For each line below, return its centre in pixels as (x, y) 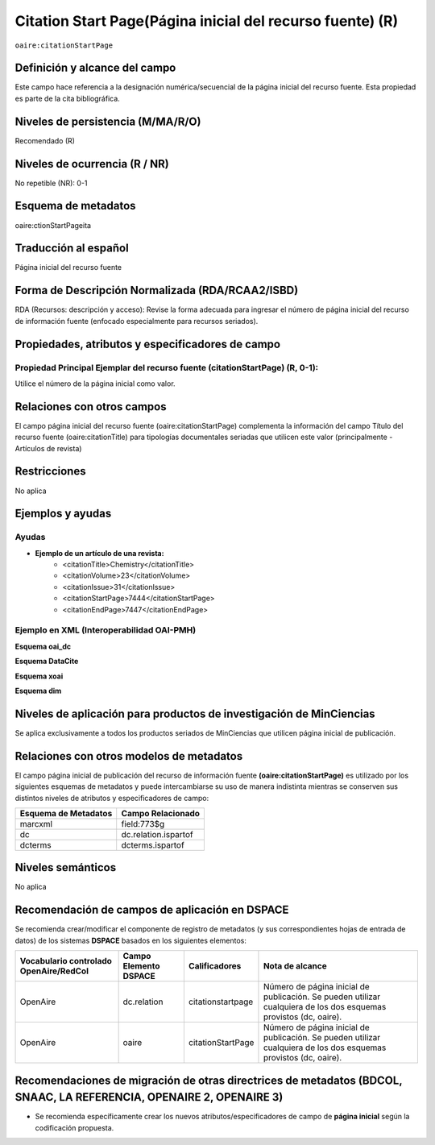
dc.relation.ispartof (157, 834)
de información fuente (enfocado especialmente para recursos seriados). (137, 321)
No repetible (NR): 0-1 (51, 183)
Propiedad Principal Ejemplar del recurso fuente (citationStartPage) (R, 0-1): (167, 367)
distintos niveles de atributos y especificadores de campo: (112, 798)
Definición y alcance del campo (95, 68)
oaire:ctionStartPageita (53, 225)
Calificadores (215, 966)
